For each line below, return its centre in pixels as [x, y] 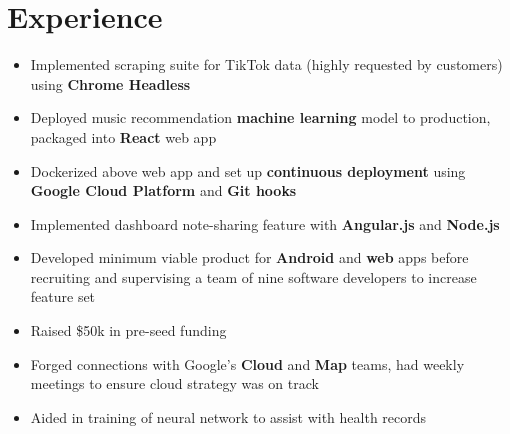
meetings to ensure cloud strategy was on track [174, 383]
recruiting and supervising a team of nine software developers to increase [253, 276]
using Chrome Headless [110, 83]
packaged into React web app [123, 136]
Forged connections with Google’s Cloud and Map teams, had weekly [247, 363]
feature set [63, 296]
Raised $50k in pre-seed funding [128, 330]
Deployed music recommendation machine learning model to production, [260, 117]
